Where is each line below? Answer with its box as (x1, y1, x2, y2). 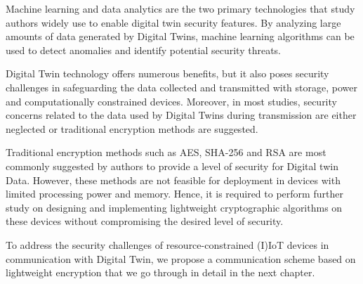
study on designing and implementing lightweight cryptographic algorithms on (6, 200, 343, 214)
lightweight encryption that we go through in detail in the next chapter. (6, 265, 315, 280)
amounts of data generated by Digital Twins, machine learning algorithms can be (6, 29, 355, 44)
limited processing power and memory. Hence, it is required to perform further (6, 186, 343, 201)
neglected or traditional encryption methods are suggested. (6, 121, 258, 136)
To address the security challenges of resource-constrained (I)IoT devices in (6, 237, 329, 252)
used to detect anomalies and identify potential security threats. (6, 42, 281, 57)
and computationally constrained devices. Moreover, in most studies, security (6, 93, 337, 108)
